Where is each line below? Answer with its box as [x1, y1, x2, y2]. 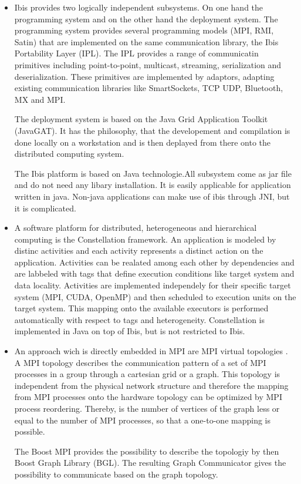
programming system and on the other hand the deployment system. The [14, 12, 278, 25]
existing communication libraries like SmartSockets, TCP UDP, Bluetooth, [14, 82, 283, 94]
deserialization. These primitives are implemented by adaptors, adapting [14, 70, 275, 82]
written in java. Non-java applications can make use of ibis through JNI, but [14, 190, 290, 202]
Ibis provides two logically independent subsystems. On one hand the [14, 1, 263, 13]
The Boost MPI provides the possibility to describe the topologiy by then [14, 445, 279, 457]
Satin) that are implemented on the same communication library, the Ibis [14, 35, 279, 48]
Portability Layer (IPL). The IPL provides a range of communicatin [14, 47, 259, 59]
